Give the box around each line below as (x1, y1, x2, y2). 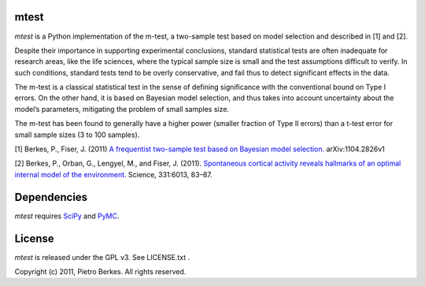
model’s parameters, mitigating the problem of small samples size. (14, 104, 230, 113)
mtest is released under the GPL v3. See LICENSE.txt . (14, 252, 190, 262)
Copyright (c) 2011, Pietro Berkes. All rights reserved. (14, 267, 187, 277)
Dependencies (14, 190, 88, 204)
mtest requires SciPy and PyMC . (14, 211, 120, 221)
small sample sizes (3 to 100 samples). (14, 130, 140, 139)
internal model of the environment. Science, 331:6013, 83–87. (14, 169, 213, 179)
